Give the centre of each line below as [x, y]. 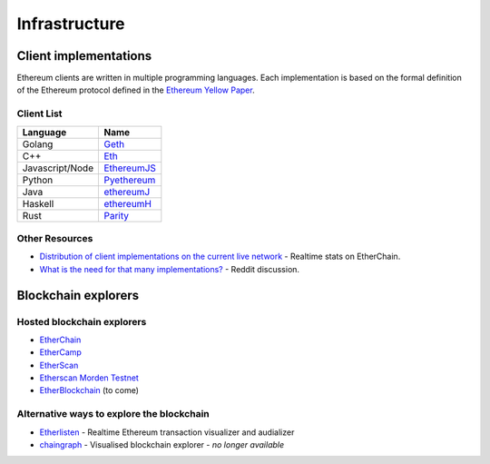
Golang [38, 143]
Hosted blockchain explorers [82, 321]
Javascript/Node [58, 168]
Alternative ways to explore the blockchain [113, 414]
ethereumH [128, 203]
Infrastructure [71, 24]
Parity [116, 215]
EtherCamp [60, 352]
